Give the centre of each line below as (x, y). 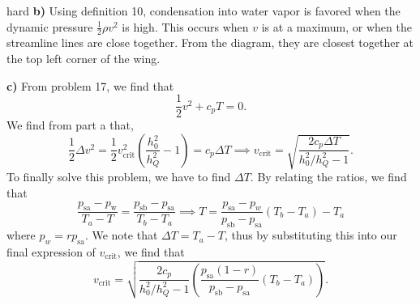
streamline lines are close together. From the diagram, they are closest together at (210, 42)
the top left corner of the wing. (84, 59)
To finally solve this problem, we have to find (119, 177)
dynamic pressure (50, 26)
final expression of (51, 251)
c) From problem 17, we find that (90, 85)
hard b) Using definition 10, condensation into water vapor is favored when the (204, 11)
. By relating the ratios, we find (328, 177)
